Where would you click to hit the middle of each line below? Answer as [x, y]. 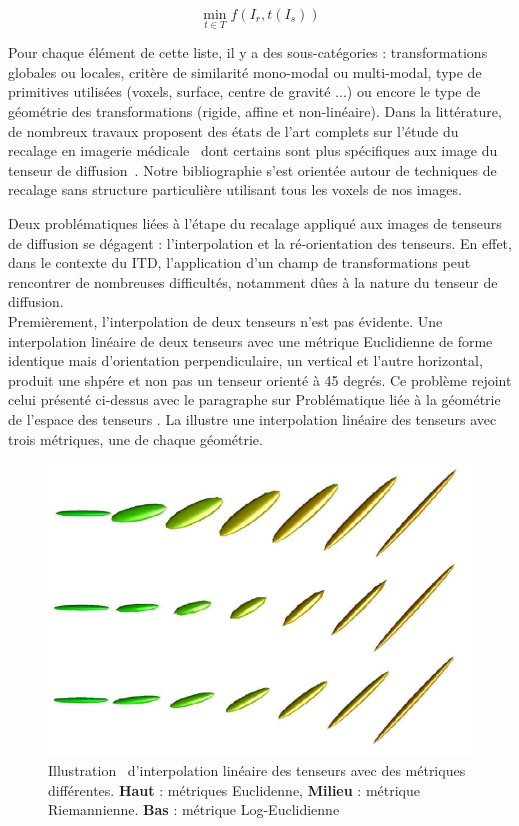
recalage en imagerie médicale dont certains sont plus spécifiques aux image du [253, 150]
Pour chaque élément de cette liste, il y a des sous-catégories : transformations [248, 52]
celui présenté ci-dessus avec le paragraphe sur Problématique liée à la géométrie [254, 399]
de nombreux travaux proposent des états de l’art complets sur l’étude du [233, 130]
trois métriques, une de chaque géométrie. [135, 438]
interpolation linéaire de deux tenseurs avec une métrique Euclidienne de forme [250, 340]
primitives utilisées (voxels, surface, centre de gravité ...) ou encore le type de [244, 91]
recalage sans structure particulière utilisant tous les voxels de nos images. [235, 189]
